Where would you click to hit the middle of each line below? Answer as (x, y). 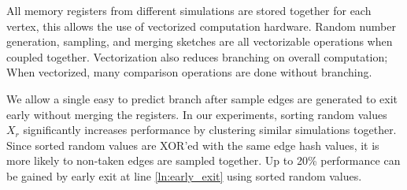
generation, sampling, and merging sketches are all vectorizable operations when (200, 41)
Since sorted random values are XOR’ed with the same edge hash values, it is (193, 145)
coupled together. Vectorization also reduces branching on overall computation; (197, 56)
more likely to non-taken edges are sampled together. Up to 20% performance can (203, 160)
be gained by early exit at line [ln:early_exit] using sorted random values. (184, 175)
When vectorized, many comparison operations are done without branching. (189, 72)
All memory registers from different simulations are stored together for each (189, 10)
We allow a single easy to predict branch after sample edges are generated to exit (202, 98)
